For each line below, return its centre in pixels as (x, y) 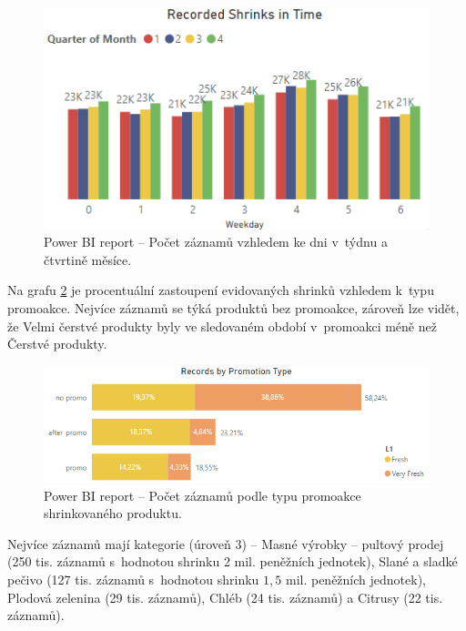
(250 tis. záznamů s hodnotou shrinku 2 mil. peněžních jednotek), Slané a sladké (233, 561)
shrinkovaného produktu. (113, 513)
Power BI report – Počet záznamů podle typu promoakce (203, 495)
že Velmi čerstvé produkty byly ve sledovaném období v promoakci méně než (222, 326)
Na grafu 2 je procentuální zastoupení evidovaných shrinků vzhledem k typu (221, 290)
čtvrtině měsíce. (88, 259)
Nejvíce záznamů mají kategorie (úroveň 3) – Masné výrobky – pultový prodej (226, 543)
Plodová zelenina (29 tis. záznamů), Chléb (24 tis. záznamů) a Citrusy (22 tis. (225, 597)
